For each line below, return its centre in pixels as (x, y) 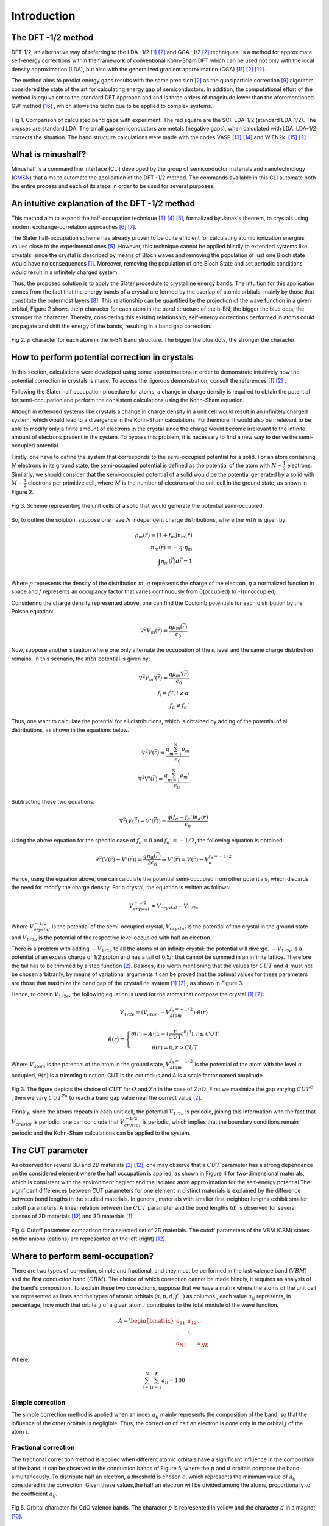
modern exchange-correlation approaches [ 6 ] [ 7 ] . (74, 226)
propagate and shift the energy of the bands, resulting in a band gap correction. (111, 326)
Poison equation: (33, 612)
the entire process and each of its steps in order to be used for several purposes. (113, 186)
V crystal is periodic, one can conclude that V (68, 1123)
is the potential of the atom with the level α (248, 1065)
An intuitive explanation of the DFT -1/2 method (103, 204)
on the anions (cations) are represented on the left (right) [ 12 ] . (89, 1239)
